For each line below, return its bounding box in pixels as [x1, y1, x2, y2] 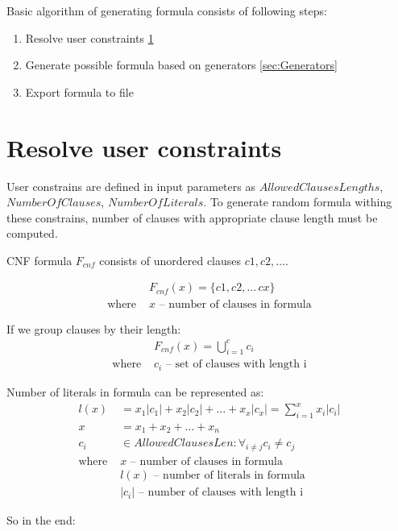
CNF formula [6, 251, 73, 268]
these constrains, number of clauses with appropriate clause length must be [6, 209, 378, 226]
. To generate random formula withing [203, 193, 392, 210]
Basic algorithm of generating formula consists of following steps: [6, 2, 327, 19]
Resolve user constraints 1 [25, 29, 154, 46]
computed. [6, 225, 58, 242]
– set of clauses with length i [165, 359, 307, 371]
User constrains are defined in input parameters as [6, 177, 255, 194]
